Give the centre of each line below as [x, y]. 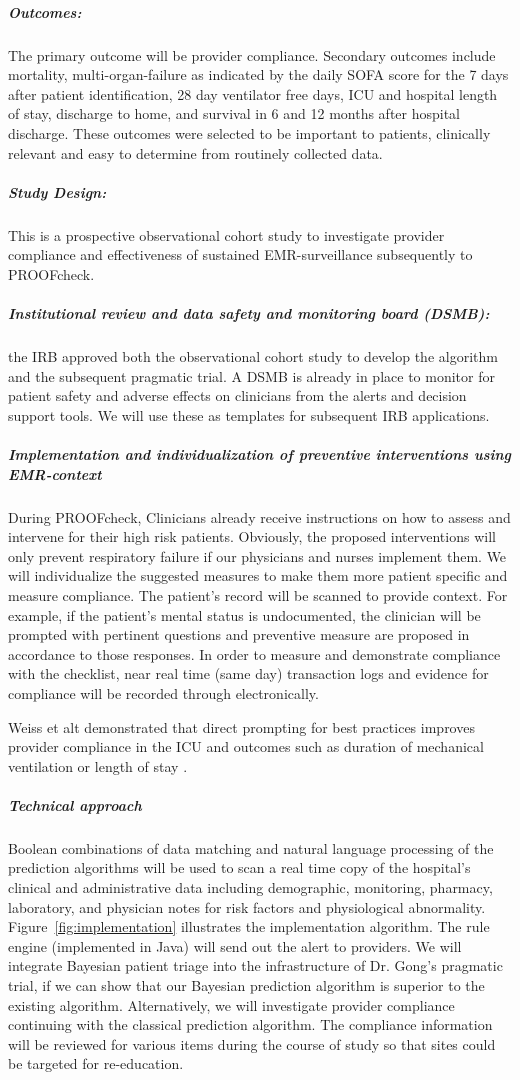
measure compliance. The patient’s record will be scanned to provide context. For [258, 594]
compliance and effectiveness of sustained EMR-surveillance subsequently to [240, 254]
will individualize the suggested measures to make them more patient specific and [258, 575]
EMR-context [55, 473]
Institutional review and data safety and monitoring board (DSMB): [249, 313]
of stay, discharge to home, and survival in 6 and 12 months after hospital [234, 113]
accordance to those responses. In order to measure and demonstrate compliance [254, 653]
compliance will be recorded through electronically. [163, 692]
